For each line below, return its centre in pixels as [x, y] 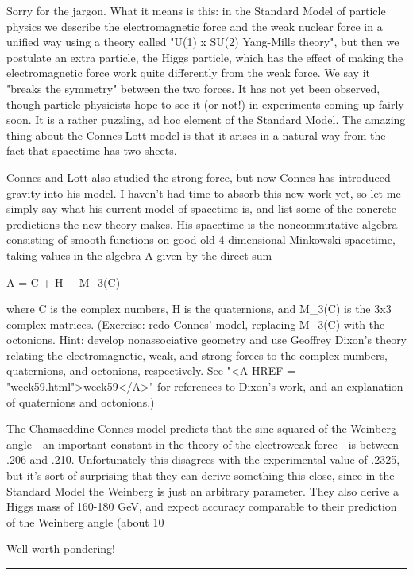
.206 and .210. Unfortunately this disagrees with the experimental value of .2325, [203, 459]
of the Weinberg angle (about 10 [85, 521]
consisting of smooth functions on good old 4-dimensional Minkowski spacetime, [201, 239]
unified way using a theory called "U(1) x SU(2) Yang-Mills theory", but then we [203, 42]
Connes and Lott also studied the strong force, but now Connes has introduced [199, 177]
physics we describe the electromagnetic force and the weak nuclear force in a [195, 26]
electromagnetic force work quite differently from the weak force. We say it [188, 73]
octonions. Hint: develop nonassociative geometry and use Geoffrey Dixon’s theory [207, 340]
